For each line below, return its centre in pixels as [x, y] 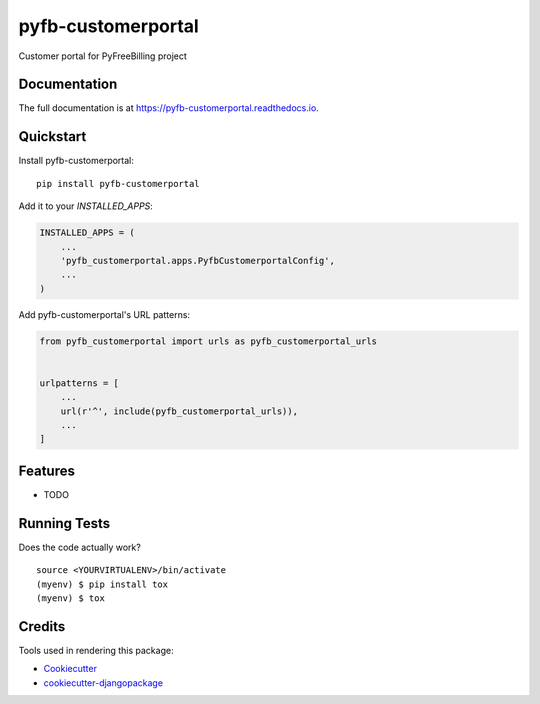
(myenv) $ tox [70, 598]
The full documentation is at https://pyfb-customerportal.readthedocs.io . [168, 108]
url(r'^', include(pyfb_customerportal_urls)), [179, 411]
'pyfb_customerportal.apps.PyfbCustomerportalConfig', [197, 260]
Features [46, 470]
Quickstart [52, 136]
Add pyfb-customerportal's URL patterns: [104, 314]
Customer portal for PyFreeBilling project [102, 56]
